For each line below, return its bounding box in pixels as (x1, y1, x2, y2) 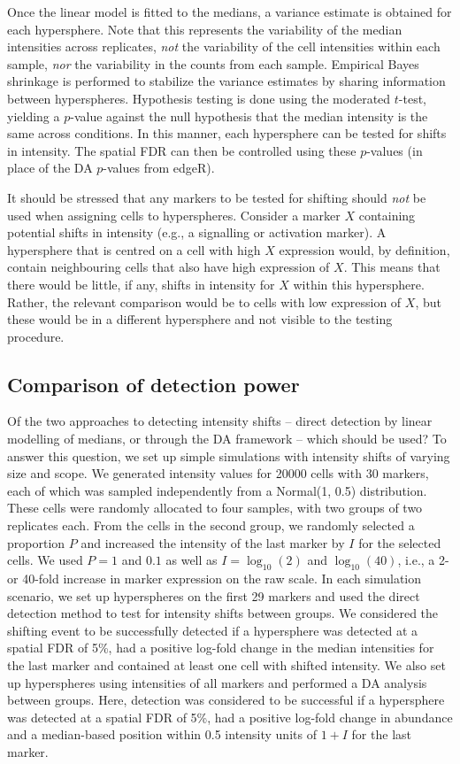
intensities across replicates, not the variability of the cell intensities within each (7, 37, 441, 56)
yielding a (7, 106, 60, 125)
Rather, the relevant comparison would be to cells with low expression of (7, 292, 402, 311)
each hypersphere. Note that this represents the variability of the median (7, 19, 402, 38)
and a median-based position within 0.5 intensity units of (7, 725, 317, 744)
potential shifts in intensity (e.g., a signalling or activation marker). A (7, 223, 387, 242)
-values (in (366, 141, 423, 159)
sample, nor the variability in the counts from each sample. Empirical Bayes (7, 54, 419, 73)
